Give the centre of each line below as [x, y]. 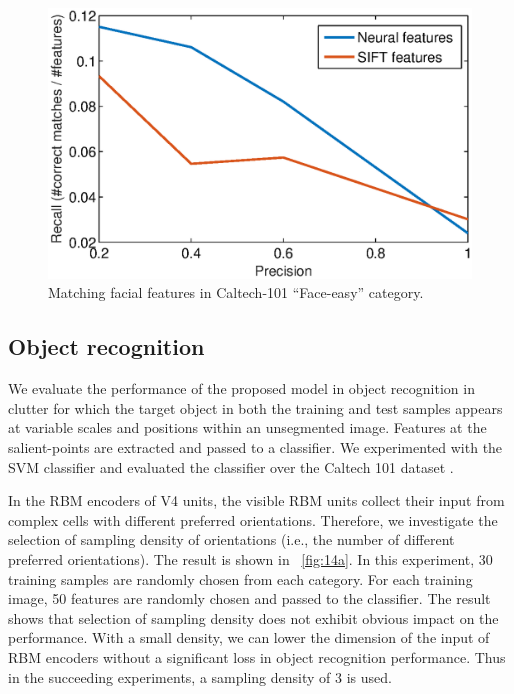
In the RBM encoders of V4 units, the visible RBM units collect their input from [256, 500]
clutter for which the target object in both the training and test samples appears [255, 407]
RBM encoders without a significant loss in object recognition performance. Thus [257, 656]
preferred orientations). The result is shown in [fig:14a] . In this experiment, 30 [250, 558]
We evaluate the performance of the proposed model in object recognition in [241, 388]
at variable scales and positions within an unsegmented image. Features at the [247, 427]
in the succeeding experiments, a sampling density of [169, 676]
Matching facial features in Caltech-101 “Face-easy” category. [236, 292]
